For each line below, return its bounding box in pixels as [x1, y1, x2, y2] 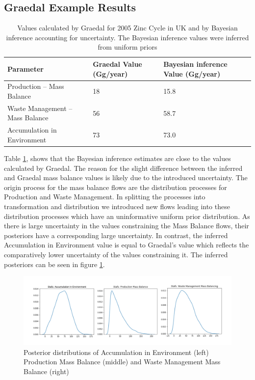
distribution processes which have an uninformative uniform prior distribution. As [4, 211, 250, 221]
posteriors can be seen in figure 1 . [4, 259, 105, 269]
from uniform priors [98, 42, 157, 52]
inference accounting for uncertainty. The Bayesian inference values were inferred [6, 32, 249, 42]
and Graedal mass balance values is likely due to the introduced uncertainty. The [4, 172, 248, 183]
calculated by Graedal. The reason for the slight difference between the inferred [4, 163, 243, 173]
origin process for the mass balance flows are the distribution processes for [4, 182, 227, 192]
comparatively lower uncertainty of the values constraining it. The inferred [4, 249, 228, 259]
